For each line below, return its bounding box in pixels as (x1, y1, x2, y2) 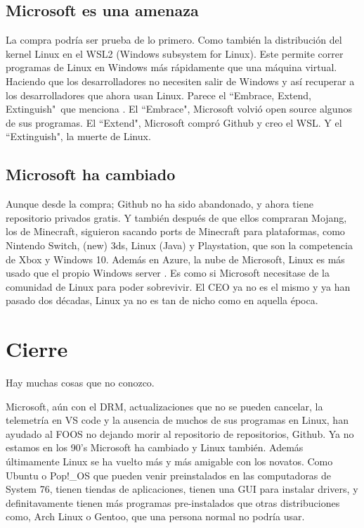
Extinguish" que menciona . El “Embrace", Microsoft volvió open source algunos (6, 101, 352, 116)
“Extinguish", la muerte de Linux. (6, 129, 151, 144)
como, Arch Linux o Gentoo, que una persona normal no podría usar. (6, 509, 305, 524)
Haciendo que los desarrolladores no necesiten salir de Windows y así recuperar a (6, 73, 355, 88)
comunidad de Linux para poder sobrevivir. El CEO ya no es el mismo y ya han (6, 279, 351, 294)
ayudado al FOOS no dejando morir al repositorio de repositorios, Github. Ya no (6, 426, 354, 441)
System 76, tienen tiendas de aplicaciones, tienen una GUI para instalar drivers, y (6, 482, 358, 496)
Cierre (6, 334, 68, 363)
